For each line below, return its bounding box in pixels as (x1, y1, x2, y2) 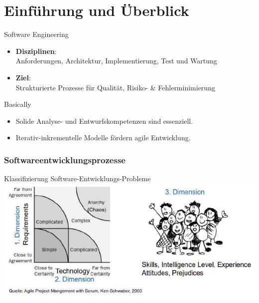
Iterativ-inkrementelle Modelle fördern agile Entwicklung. (15, 132, 191, 143)
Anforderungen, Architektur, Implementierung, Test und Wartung (15, 55, 217, 66)
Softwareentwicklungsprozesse (4, 153, 126, 166)
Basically (4, 99, 31, 109)
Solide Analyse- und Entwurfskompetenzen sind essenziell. (15, 115, 193, 126)
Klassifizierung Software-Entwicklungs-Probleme (4, 173, 151, 184)
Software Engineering (4, 29, 69, 39)
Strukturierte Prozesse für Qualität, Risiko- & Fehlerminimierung (15, 82, 215, 92)
